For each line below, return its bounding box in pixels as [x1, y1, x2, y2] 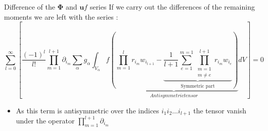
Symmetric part [181, 83, 215, 89]
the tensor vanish [193, 105, 247, 115]
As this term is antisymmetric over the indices [16, 105, 159, 115]
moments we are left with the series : [4, 11, 118, 22]
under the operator [16, 115, 75, 125]
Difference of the [4, 2, 55, 12]
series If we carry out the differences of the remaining [90, 2, 255, 12]
